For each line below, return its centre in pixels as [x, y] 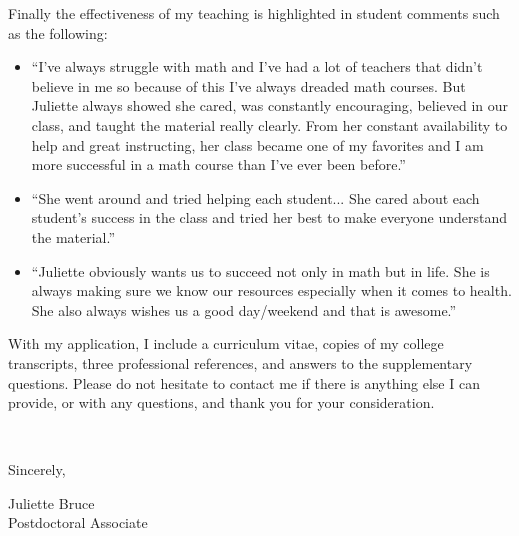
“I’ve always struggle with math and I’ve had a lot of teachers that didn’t [257, 66]
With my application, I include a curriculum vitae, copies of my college [226, 343]
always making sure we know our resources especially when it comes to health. [271, 290]
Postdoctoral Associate [78, 522]
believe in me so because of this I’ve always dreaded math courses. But [248, 85]
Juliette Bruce [51, 502]
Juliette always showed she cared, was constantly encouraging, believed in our [270, 105]
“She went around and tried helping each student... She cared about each [255, 197]
